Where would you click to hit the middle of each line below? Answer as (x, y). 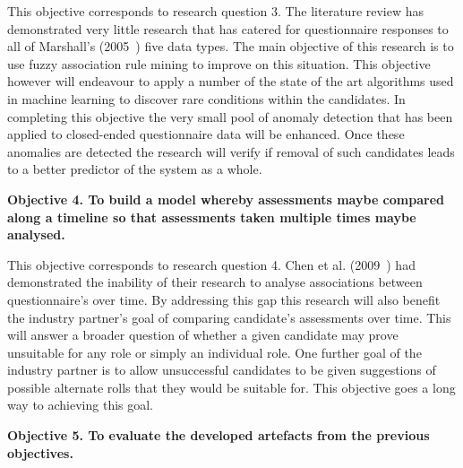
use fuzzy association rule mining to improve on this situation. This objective (219, 63)
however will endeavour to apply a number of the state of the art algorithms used (231, 81)
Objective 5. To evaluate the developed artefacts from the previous (219, 435)
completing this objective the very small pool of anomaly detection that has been (230, 116)
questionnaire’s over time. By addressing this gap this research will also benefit (224, 299)
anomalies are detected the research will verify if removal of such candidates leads (231, 151)
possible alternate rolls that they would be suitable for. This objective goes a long (231, 387)
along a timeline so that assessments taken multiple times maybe (212, 217)
